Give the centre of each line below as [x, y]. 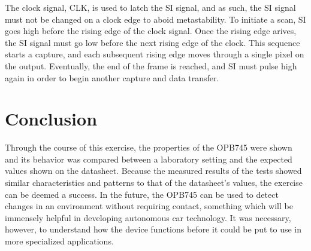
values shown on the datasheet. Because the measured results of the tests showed [153, 171]
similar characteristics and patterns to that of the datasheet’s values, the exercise [154, 183]
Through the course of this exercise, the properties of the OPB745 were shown [149, 147]
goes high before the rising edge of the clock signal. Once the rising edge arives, [151, 31]
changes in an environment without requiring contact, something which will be [149, 206]
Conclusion [51, 119]
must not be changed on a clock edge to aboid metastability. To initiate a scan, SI [155, 19]
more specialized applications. [59, 241]
